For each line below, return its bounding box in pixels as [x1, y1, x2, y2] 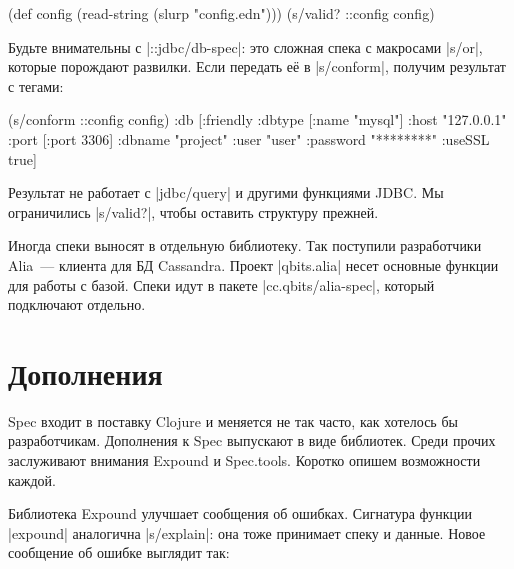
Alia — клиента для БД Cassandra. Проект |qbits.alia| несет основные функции [8, 254, 499, 275]
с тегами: [8, 75, 64, 96]
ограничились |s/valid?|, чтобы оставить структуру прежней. [8, 201, 379, 222]
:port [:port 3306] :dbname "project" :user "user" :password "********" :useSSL [8, 128, 490, 149]
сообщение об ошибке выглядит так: [8, 542, 230, 563]
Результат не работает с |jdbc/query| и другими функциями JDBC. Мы [8, 182, 444, 203]
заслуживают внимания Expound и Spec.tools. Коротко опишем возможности [8, 450, 481, 471]
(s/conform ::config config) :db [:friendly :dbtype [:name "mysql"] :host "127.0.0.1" [8, 109, 507, 130]
